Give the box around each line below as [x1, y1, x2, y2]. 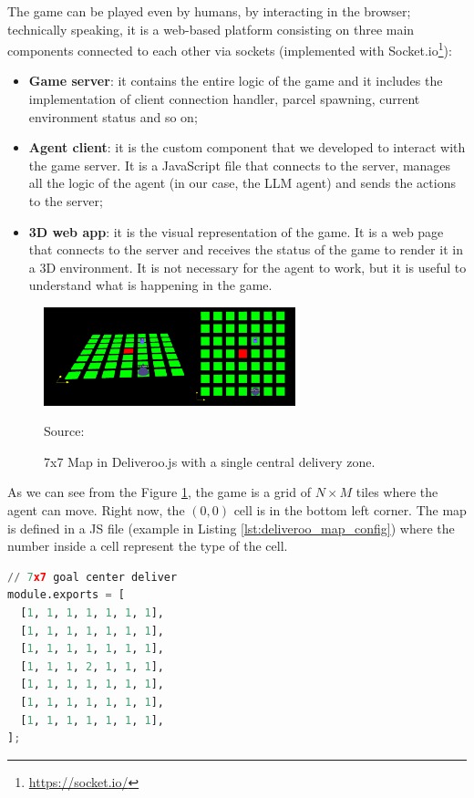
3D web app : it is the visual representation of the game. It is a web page [28, 222, 444, 241]
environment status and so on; [28, 107, 198, 126]
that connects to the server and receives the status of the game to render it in [28, 240, 463, 259]
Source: [44, 421, 85, 440]
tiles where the [355, 482, 438, 502]
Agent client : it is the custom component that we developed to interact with [28, 138, 466, 157]
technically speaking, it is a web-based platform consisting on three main [7, 19, 415, 38]
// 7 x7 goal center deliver [7, 570, 178, 584]
